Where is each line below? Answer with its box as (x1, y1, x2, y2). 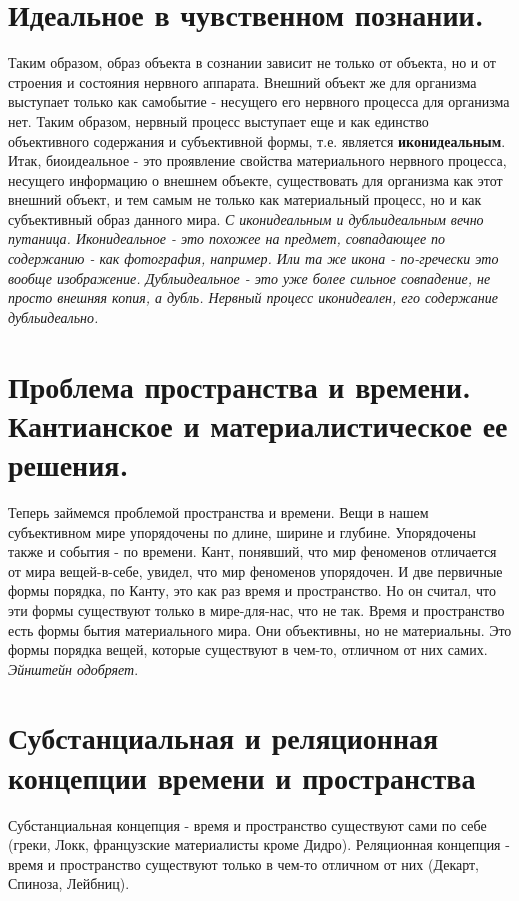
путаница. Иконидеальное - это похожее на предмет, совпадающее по (8, 228, 446, 249)
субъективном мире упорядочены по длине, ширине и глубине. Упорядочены (8, 521, 476, 542)
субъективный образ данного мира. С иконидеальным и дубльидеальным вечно (8, 208, 484, 229)
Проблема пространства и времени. (8, 365, 472, 406)
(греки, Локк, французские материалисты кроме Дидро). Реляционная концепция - (8, 834, 510, 855)
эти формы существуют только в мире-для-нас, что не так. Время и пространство (8, 599, 505, 620)
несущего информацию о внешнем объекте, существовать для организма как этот (8, 169, 503, 190)
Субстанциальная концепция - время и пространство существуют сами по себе (8, 814, 487, 835)
